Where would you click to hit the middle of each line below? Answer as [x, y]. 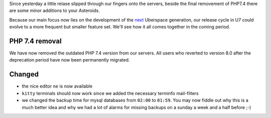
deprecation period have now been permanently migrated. [70, 60]
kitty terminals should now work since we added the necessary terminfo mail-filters [110, 93]
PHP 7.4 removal [36, 41]
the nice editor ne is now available [57, 86]
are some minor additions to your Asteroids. [54, 10]
